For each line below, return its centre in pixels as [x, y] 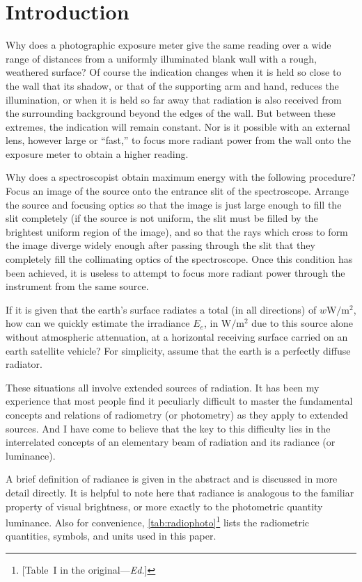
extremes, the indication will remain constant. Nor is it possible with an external [178, 126]
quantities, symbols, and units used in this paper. [111, 536]
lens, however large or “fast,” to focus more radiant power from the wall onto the [178, 140]
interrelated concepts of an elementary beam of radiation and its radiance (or [171, 442]
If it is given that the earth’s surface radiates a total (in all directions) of [161, 309]
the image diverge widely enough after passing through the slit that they [160, 245]
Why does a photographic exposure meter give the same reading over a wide [168, 45]
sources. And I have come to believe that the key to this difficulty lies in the [168, 428]
